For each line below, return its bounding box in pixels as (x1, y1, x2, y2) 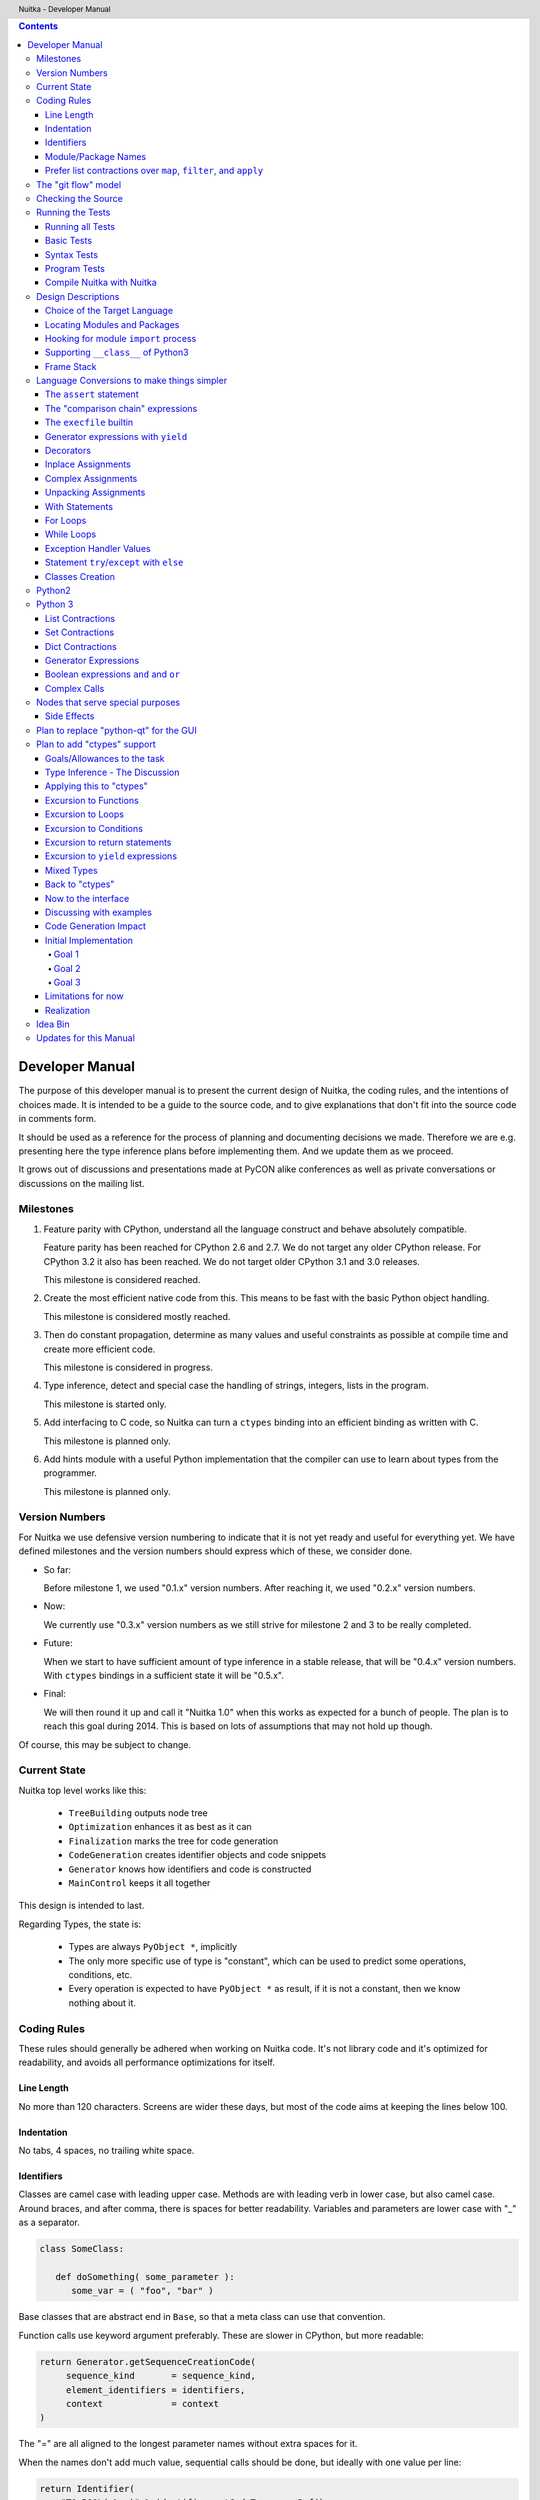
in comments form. (18, 1113, 97, 1125)
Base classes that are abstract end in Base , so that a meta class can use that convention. (18, 2311, 386, 2323)
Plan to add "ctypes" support (36, 738, 157, 750)
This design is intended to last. (18, 1900, 145, 1912)
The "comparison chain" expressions (45, 402, 198, 414)
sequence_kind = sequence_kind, (65, 2370, 257, 2382)
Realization (45, 1004, 90, 1016)
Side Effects (45, 710, 95, 722)
